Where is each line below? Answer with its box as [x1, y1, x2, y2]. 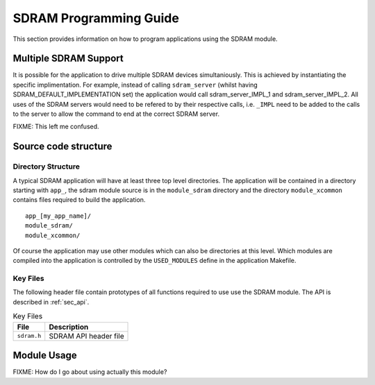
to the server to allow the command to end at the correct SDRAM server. [12, 110, 220, 118]
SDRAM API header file [49, 331, 124, 341]
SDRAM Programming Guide [12, 10, 180, 26]
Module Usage [12, 350, 78, 361]
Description [49, 322, 89, 332]
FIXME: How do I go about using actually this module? [12, 368, 167, 376]
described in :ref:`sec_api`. [12, 298, 90, 306]
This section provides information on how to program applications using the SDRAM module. [12, 35, 278, 43]
